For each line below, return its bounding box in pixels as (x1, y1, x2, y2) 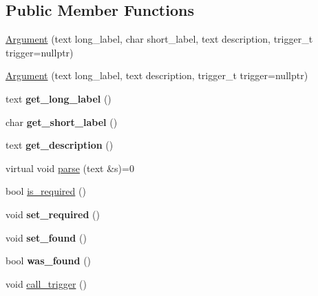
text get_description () (6, 138, 114, 152)
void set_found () (6, 230, 87, 244)
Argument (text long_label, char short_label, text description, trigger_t (6, 32, 313, 46)
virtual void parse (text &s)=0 (6, 160, 134, 175)
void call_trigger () (6, 276, 87, 290)
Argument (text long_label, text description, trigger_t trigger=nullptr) (6, 68, 308, 83)
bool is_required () (6, 184, 86, 198)
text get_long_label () (6, 91, 112, 105)
